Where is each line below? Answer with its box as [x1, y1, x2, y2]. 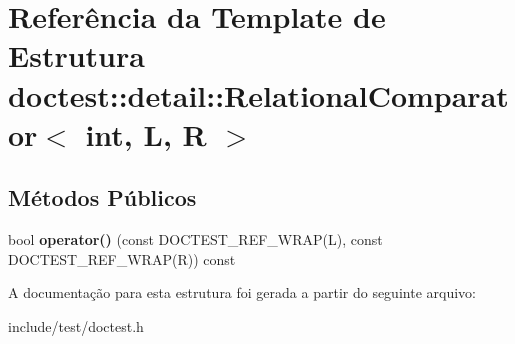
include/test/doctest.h [8, 315, 144, 336]
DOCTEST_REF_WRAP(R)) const [8, 248, 236, 269]
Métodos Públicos [8, 182, 197, 213]
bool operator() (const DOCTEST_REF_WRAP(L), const [8, 229, 383, 250]
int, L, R [85, 113, 207, 154]
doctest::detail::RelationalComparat [8, 74, 509, 115]
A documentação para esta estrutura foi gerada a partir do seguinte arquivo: [8, 282, 476, 303]
